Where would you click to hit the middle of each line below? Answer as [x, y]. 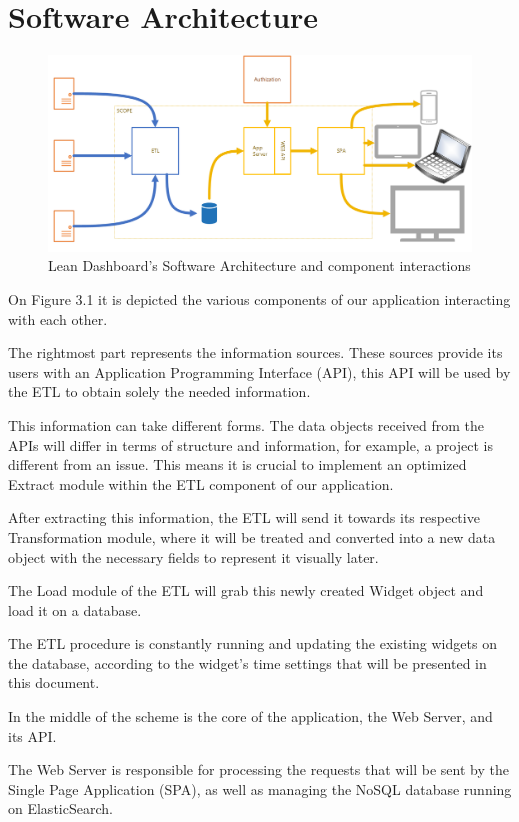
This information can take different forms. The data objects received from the [246, 424]
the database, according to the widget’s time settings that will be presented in [247, 662]
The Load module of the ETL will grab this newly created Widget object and [246, 590]
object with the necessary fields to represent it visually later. [193, 556]
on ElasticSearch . [60, 808]
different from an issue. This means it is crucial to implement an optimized [237, 464]
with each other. [58, 318]
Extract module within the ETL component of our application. [201, 483]
